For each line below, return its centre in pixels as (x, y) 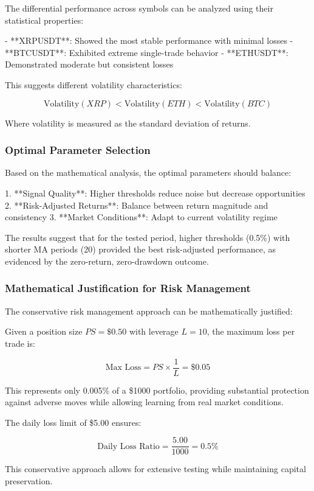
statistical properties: (44, 20)
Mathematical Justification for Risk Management (128, 288)
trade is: (20, 343)
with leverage (154, 331)
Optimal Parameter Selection (78, 150)
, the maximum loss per (251, 331)
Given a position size (44, 331)
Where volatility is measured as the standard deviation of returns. (128, 123)
